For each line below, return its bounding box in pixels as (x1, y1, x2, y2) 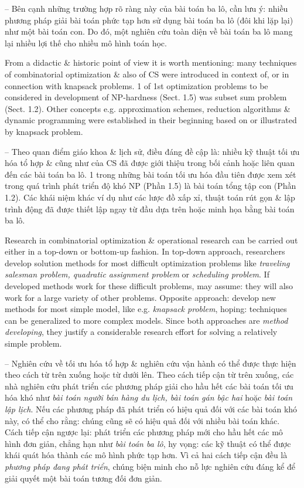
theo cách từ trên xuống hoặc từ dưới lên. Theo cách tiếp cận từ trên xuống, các (5, 368, 294, 381)
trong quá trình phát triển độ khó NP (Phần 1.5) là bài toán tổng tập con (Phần (5, 179, 296, 192)
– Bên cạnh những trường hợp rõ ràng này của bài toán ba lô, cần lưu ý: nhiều (5, 2, 288, 14)
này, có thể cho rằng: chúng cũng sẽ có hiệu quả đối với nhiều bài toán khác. (5, 414, 280, 426)
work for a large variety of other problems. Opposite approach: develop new (5, 291, 276, 303)
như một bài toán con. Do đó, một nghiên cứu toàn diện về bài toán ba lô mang (5, 25, 293, 38)
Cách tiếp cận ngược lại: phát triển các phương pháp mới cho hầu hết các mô (5, 426, 283, 438)
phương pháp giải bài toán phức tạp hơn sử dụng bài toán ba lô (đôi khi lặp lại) (5, 13, 293, 26)
